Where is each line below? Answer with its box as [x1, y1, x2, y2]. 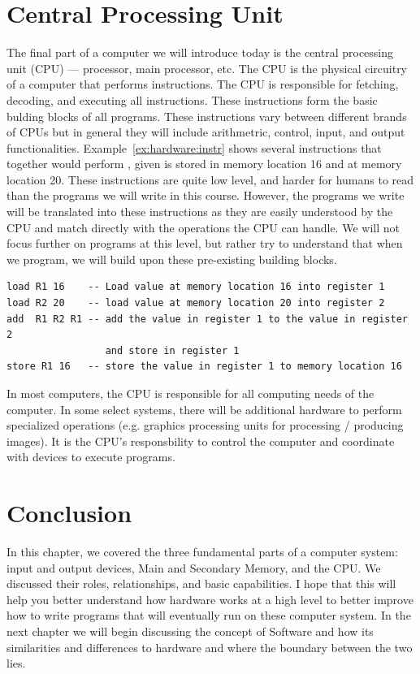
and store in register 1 [105, 344, 240, 356]
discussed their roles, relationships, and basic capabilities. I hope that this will [6, 575, 396, 592]
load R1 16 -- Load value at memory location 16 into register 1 [6, 281, 385, 293]
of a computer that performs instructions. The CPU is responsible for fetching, [6, 76, 399, 93]
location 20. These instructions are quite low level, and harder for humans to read [6, 171, 414, 188]
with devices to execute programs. [6, 448, 175, 465]
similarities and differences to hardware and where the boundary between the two [6, 638, 413, 655]
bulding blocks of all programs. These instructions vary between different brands [6, 107, 407, 124]
